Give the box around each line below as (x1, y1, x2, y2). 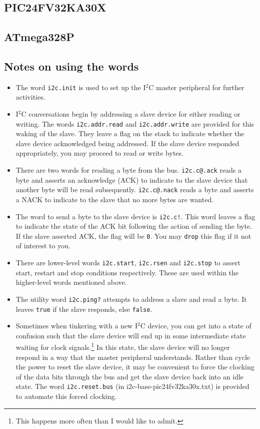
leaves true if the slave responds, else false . (15, 303, 152, 314)
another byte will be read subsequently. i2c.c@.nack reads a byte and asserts (15, 184, 254, 195)
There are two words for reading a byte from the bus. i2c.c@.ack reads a (15, 165, 242, 175)
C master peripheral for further (148, 82, 244, 92)
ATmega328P (4, 29, 74, 45)
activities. (15, 92, 45, 102)
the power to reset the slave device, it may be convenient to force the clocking (15, 361, 254, 372)
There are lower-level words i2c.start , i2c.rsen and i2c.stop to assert (15, 257, 240, 268)
